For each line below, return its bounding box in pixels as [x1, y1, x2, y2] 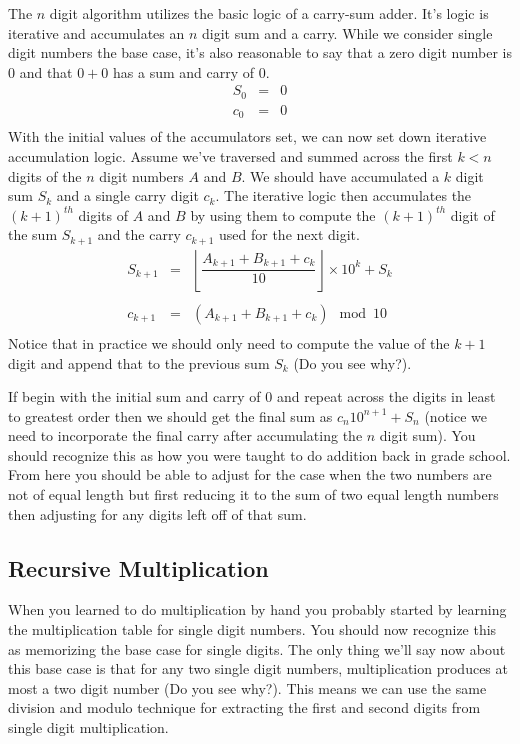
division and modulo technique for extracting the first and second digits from [8, 697, 481, 718]
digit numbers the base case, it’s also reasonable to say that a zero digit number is [8, 42, 512, 63]
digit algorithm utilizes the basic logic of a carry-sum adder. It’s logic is [49, 3, 489, 23]
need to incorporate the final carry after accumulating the [8, 425, 363, 446]
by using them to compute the [190, 204, 376, 225]
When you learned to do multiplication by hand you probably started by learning [8, 599, 507, 620]
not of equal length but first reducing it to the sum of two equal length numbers [8, 484, 499, 505]
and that [19, 61, 73, 82]
